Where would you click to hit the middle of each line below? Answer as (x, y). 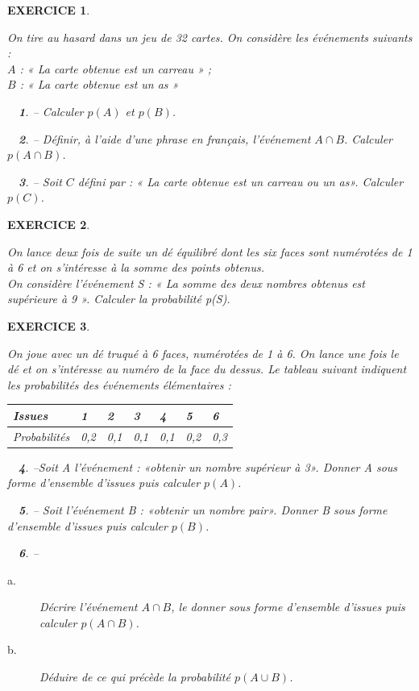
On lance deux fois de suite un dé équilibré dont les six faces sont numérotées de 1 (210, 251)
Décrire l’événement (89, 607)
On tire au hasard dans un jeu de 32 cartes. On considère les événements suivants (210, 37)
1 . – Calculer (51, 111)
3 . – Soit (40, 181)
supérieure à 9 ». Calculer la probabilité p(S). (119, 299)
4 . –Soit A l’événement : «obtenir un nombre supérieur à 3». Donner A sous (208, 466)
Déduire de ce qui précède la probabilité (135, 677)
